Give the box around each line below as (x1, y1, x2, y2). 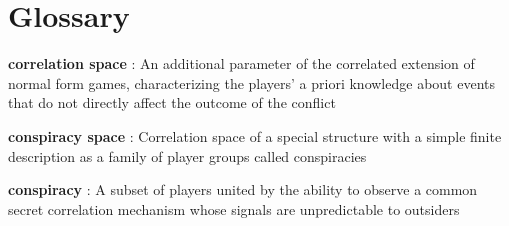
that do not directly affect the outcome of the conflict (8, 92, 336, 113)
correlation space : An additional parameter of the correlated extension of (8, 53, 475, 74)
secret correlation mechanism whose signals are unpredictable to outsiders (8, 198, 460, 219)
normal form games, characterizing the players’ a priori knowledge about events (8, 72, 495, 93)
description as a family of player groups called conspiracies (8, 145, 367, 166)
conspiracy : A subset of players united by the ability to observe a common (8, 179, 478, 200)
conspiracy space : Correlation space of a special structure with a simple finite (8, 125, 502, 146)
